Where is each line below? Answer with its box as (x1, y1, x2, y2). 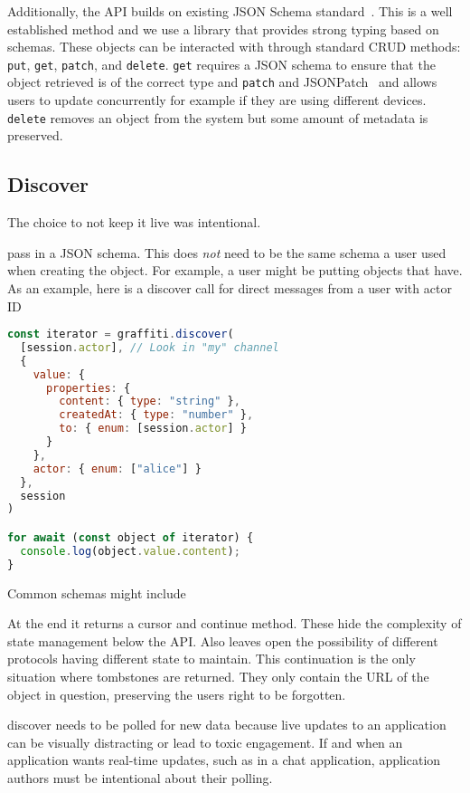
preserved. (7, 126, 63, 145)
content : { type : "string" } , (59, 395, 240, 408)
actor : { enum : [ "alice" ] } (33, 462, 202, 475)
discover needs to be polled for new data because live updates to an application (7, 715, 446, 734)
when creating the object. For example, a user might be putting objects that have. (7, 261, 463, 280)
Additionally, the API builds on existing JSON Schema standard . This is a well (7, 2, 453, 20)
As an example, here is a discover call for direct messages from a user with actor (7, 278, 452, 297)
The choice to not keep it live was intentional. (7, 213, 261, 232)
